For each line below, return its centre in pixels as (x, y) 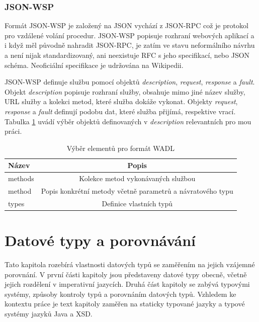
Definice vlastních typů (137, 203)
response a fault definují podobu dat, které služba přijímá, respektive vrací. (120, 111)
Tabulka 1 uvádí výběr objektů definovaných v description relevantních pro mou (128, 121)
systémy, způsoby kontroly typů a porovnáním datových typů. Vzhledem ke (120, 294)
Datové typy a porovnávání (100, 240)
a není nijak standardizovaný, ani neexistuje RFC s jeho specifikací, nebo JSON (127, 55)
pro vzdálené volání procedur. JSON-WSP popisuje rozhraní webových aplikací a (129, 35)
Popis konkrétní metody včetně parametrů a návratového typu (137, 191)
